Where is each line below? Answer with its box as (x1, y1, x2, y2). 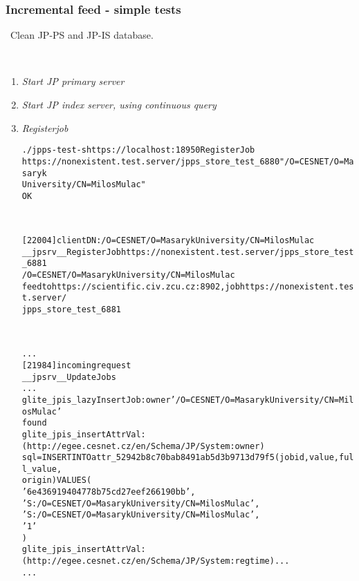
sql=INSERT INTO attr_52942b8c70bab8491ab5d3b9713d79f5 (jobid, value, (21, 453, 339, 463)
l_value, (21, 464, 62, 474)
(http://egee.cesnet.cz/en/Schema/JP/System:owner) (21, 441, 265, 451)
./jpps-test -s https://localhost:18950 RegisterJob (21, 145, 255, 155)
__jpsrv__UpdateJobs (21, 372, 116, 382)
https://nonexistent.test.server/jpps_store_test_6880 (21, 156, 280, 166)
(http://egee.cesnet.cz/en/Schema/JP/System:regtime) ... (21, 556, 290, 566)
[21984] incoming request (21, 360, 131, 370)
